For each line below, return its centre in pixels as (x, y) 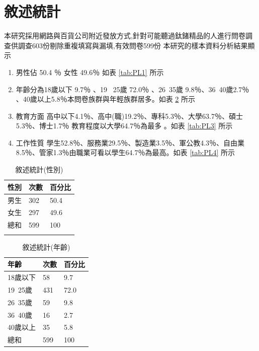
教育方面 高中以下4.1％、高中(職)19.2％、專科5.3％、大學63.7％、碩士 (129, 116)
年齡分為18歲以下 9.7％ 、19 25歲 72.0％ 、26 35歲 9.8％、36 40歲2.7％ (133, 89)
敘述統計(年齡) (46, 247)
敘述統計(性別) (39, 169)
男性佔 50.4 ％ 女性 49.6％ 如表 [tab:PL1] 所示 (90, 72)
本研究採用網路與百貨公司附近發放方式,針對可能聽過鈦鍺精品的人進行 (118, 36)
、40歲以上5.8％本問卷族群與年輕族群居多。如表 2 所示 (106, 99)
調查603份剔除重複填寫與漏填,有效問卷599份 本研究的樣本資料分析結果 (133, 45)
